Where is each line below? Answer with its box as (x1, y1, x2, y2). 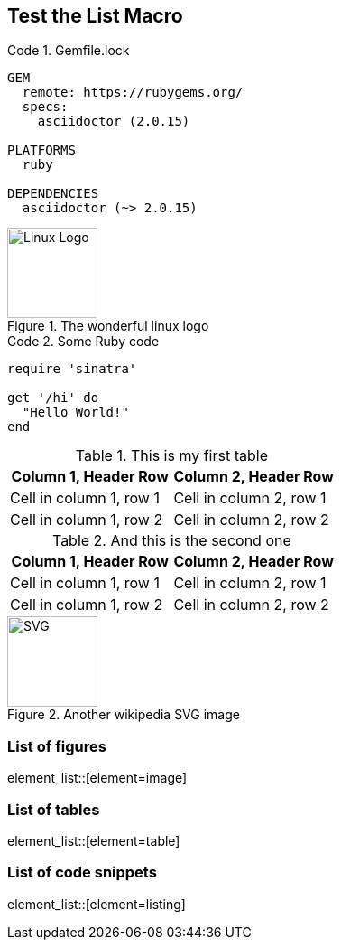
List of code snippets (7, 863, 157, 882)
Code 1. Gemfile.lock (7, 42, 130, 59)
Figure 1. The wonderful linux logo (7, 318, 209, 334)
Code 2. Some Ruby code (7, 333, 160, 350)
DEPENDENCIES (7, 186, 99, 202)
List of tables (7, 800, 100, 819)
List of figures (7, 736, 106, 755)
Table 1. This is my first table (75, 446, 268, 465)
